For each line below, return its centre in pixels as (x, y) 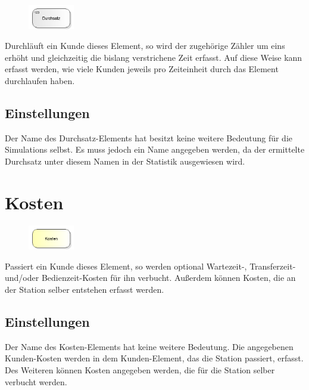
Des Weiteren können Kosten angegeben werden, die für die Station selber (140, 370)
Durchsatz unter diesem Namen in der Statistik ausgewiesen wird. (125, 161)
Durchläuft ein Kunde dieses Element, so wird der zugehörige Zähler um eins (145, 46)
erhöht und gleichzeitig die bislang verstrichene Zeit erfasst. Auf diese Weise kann (154, 57)
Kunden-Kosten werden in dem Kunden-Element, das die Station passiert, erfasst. (154, 358)
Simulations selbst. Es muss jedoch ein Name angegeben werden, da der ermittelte (155, 149)
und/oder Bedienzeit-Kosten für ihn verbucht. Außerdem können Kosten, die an (150, 278)
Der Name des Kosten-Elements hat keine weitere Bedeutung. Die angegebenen (149, 346)
